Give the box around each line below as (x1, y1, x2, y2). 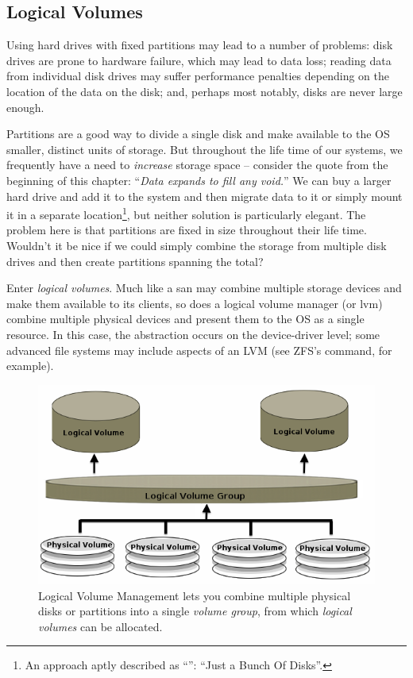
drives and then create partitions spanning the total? (6, 252, 264, 269)
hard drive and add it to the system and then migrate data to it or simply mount (6, 187, 403, 204)
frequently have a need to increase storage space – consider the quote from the (6, 156, 388, 173)
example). (6, 357, 54, 374)
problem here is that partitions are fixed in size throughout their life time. (6, 222, 367, 238)
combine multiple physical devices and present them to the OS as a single (6, 310, 365, 327)
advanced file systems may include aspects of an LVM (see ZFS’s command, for (6, 341, 392, 358)
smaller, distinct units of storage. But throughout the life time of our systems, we (6, 141, 403, 157)
